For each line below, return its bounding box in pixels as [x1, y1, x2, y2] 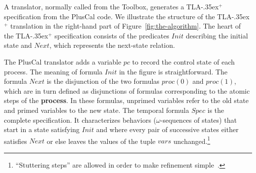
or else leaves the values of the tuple [47, 136, 156, 146]
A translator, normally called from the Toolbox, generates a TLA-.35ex [4, 1, 219, 11]
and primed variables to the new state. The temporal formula [4, 104, 189, 115]
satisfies [4, 136, 27, 146]
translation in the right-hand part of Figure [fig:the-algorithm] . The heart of [10, 21, 241, 31]
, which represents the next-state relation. [49, 40, 175, 50]
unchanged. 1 [173, 134, 210, 146]
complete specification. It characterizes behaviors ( [4, 114, 157, 125]
